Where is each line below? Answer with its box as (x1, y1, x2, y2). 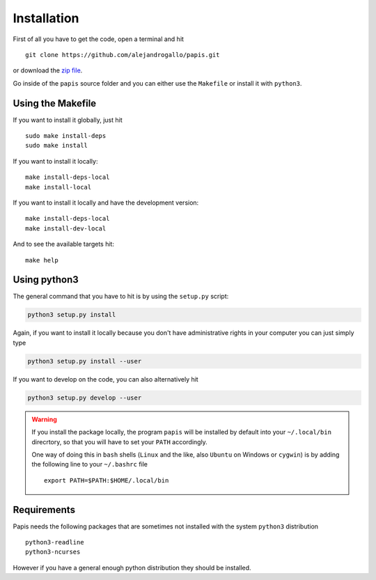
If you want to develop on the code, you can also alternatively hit (13, 375, 198, 383)
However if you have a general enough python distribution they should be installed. (13, 563, 251, 572)
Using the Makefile (13, 97, 97, 109)
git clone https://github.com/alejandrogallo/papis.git (25, 51, 220, 58)
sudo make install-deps (25, 132, 107, 140)
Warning (31, 415, 57, 423)
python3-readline (25, 538, 84, 546)
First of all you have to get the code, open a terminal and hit (13, 35, 185, 43)
